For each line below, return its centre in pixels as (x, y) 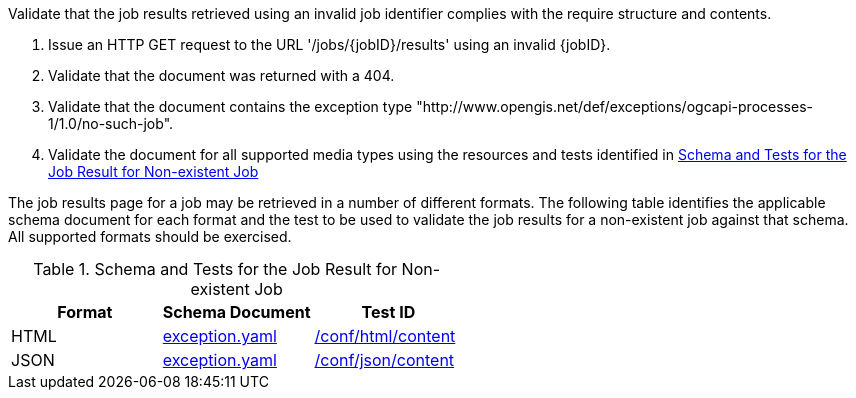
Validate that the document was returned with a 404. (221, 75)
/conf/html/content (385, 336)
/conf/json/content (384, 360)
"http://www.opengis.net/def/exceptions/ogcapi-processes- (614, 106)
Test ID (388, 312)
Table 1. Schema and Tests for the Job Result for (215, 269)
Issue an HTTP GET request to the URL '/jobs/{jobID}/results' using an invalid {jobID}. (329, 44)
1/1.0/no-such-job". (111, 123)
